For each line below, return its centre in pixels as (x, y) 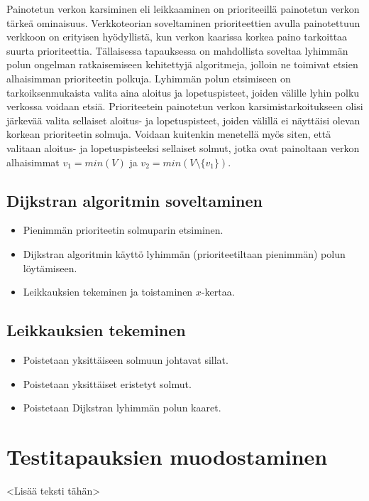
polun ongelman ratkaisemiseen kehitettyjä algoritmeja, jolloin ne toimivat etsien (182, 64)
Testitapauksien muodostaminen (167, 456)
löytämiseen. (50, 268)
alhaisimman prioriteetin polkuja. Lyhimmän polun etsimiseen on (149, 78)
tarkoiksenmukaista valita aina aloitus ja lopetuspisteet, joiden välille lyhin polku (183, 92)
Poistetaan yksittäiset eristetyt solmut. (107, 383)
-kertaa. (218, 292)
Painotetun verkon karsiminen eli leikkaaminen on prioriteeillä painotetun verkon (183, 9)
